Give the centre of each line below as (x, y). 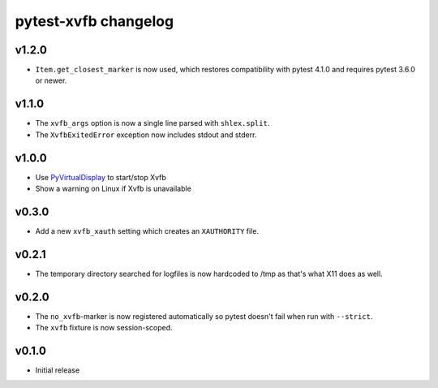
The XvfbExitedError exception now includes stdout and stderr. (146, 135)
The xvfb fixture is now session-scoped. (104, 328)
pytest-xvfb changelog (94, 21)
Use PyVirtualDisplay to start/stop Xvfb (101, 177)
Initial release (58, 370)
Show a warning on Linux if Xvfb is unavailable (114, 189)
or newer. (51, 80)
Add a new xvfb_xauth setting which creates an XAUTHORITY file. (147, 231)
